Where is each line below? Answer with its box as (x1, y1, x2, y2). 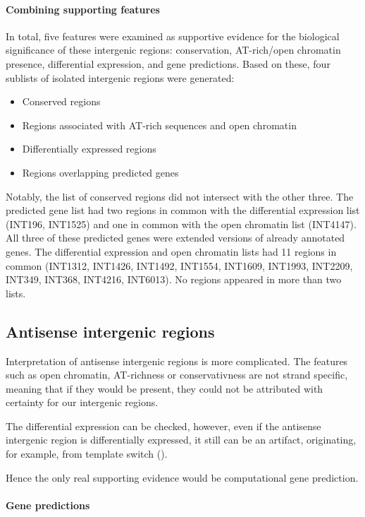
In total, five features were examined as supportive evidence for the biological (6, 28, 340, 43)
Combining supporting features (6, 1, 160, 16)
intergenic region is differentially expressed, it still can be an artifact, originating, (6, 432, 357, 447)
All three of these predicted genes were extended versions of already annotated (6, 230, 345, 245)
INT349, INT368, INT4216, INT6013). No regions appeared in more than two (6, 272, 342, 287)
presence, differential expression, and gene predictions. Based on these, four (6, 56, 330, 71)
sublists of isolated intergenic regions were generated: (6, 70, 235, 85)
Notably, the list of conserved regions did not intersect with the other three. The (6, 189, 354, 203)
